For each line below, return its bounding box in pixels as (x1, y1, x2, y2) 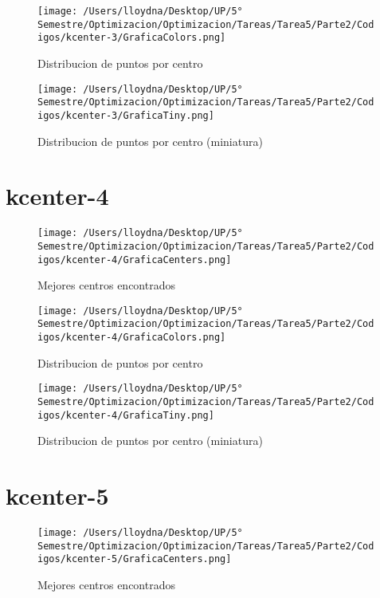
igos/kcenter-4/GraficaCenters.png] (37, 254, 232, 266)
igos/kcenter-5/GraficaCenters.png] (37, 553, 232, 565)
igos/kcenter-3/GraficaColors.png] (37, 32, 226, 44)
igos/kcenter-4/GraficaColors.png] (37, 332, 226, 344)
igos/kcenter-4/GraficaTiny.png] (37, 409, 214, 421)
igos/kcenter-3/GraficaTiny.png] (37, 109, 214, 121)
